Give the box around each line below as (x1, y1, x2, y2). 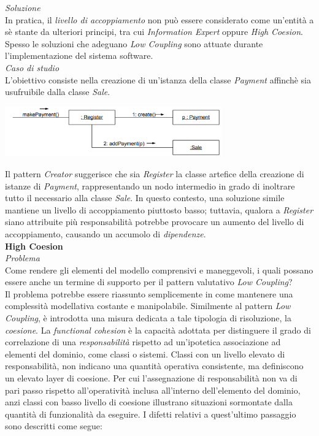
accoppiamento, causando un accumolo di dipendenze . (5, 227, 206, 240)
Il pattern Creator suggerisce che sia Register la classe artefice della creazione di (5, 167, 304, 180)
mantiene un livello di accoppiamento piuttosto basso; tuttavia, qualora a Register (5, 203, 313, 216)
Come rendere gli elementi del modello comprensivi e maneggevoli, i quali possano (5, 263, 313, 276)
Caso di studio (5, 61, 60, 74)
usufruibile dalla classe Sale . (5, 85, 110, 98)
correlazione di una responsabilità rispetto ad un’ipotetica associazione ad (5, 335, 281, 348)
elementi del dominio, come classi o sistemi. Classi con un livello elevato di (5, 347, 285, 360)
